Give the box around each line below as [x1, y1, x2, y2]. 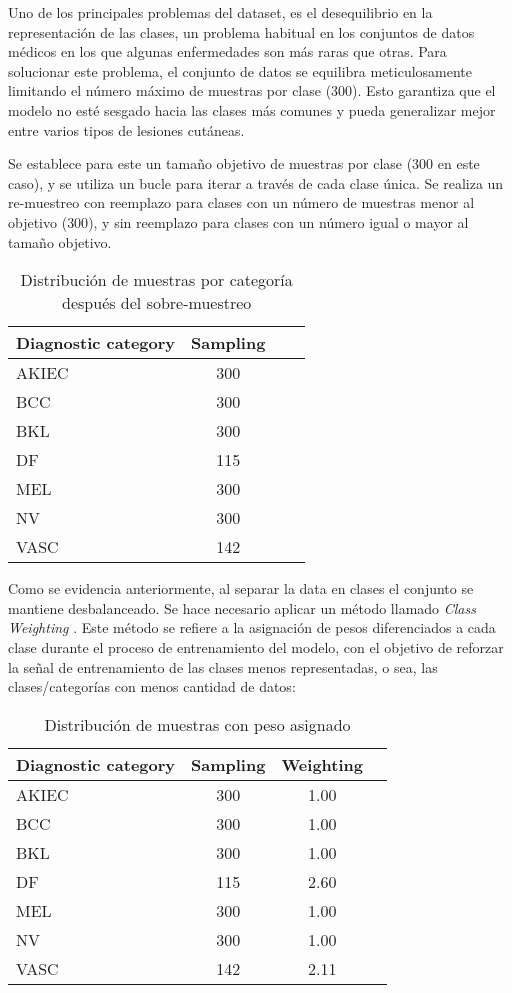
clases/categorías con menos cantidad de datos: [8, 676, 296, 697]
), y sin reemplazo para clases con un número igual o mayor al [88, 211, 469, 232]
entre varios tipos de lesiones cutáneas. [8, 119, 245, 140]
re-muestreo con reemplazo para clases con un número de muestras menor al [8, 192, 475, 213]
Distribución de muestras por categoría [20, 268, 293, 292]
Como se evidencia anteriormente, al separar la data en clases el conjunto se [8, 578, 474, 599]
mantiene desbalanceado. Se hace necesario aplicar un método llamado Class [8, 597, 476, 618]
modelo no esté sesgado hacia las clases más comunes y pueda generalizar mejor [8, 99, 496, 120]
